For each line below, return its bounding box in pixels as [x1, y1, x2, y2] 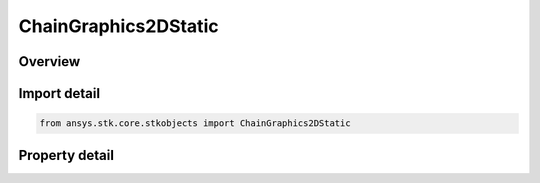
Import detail [18, 85, 100, 102]
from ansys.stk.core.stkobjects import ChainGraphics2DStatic [39, 118, 351, 129]
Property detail [18, 146, 115, 164]
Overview [18, 53, 81, 70]
